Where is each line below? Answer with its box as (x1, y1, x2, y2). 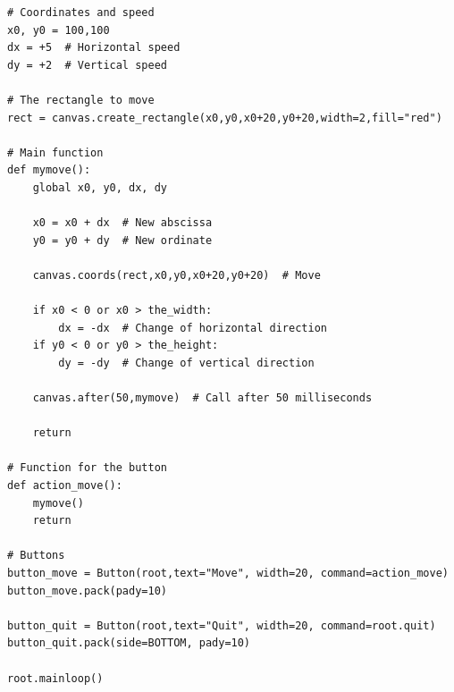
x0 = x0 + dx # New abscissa (32, 216, 213, 230)
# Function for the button (7, 461, 167, 475)
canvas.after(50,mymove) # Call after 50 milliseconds (32, 392, 373, 405)
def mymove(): (7, 164, 91, 177)
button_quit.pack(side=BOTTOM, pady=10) (7, 637, 251, 650)
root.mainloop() (7, 671, 104, 685)
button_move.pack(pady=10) (7, 584, 167, 597)
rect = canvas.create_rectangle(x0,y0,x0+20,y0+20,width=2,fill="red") (7, 111, 442, 124)
